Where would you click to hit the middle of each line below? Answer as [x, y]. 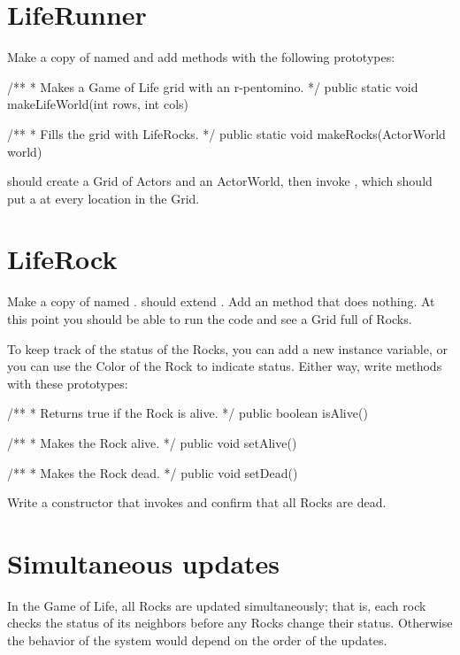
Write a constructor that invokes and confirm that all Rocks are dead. [197, 502]
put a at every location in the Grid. [103, 198]
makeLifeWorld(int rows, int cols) [98, 104]
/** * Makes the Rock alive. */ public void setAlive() [152, 442]
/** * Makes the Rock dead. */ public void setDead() [153, 472]
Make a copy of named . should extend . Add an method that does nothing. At [221, 301]
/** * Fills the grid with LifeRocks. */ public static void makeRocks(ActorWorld [226, 133]
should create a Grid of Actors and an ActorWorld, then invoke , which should [220, 181]
